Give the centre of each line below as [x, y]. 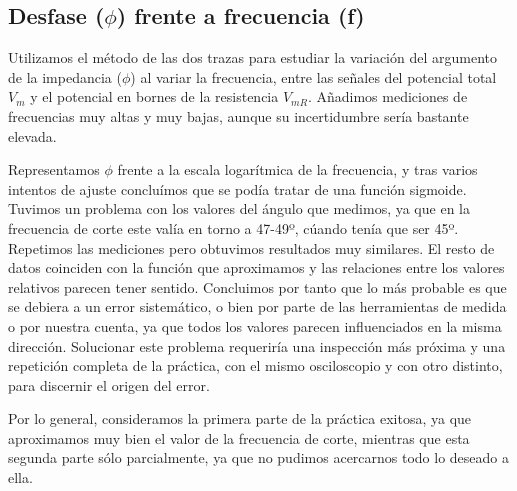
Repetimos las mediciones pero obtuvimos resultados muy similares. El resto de [251, 247]
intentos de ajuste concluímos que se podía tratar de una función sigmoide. [237, 188]
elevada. [32, 135]
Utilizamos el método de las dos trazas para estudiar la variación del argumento [252, 57]
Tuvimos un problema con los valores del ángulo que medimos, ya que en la [239, 208]
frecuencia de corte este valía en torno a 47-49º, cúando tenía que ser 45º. [233, 227]
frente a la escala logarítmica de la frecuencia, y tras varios [297, 169]
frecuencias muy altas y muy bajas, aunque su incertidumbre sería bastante [238, 115]
